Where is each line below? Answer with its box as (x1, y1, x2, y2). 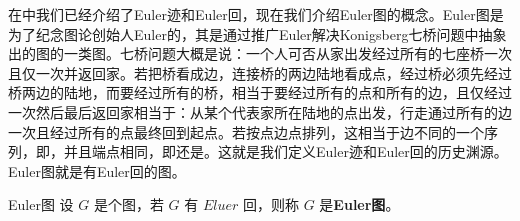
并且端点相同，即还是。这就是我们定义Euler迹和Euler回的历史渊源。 (63, 141, 508, 162)
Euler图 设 (8, 194, 74, 215)
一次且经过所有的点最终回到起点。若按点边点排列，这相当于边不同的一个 (8, 121, 484, 142)
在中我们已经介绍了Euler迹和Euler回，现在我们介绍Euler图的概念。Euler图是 (8, 4, 504, 24)
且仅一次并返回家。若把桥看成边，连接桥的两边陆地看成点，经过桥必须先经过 (8, 62, 512, 83)
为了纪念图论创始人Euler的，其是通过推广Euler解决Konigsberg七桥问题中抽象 (8, 23, 507, 44)
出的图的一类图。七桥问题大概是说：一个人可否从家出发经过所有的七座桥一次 (8, 43, 512, 64)
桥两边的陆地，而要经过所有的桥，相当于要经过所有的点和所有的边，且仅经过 (8, 82, 512, 103)
